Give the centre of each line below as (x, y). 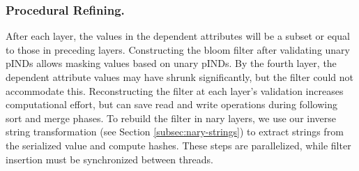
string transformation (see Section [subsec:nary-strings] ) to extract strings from (175, 132)
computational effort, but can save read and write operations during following (171, 104)
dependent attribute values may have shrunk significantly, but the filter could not (179, 77)
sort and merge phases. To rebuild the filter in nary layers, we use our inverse (171, 118)
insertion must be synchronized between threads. (109, 159)
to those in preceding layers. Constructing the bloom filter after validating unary (178, 49)
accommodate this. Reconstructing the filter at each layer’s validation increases (175, 90)
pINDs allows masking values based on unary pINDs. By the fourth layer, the (171, 63)
